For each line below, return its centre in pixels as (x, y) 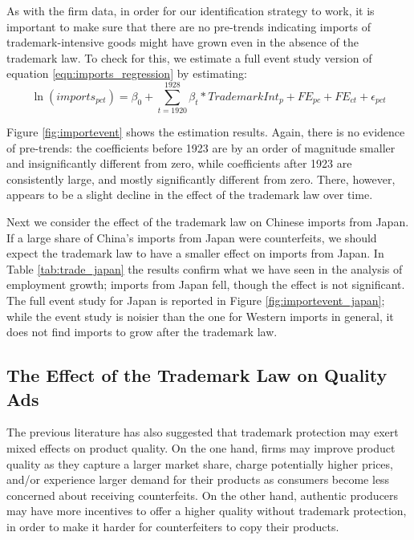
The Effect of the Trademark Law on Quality (197, 375)
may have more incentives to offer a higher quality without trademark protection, (207, 511)
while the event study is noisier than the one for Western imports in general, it (200, 316)
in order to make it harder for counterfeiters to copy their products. (173, 526)
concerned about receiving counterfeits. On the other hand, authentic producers (203, 495)
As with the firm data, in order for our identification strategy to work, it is (191, 10)
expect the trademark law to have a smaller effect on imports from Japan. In (195, 253)
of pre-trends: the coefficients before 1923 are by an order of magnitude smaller (201, 147)
